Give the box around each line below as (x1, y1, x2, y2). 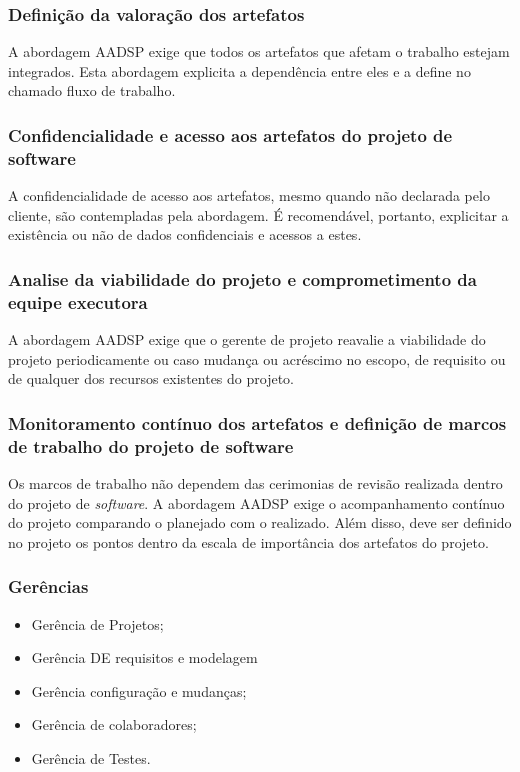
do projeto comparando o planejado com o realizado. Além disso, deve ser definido (8, 512, 512, 533)
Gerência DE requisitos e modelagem (31, 647, 258, 668)
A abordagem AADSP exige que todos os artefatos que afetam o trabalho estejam (8, 41, 510, 62)
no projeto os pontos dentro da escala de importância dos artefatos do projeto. (8, 531, 489, 552)
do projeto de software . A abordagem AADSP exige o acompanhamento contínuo (8, 492, 505, 513)
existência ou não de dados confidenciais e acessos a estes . (8, 224, 362, 245)
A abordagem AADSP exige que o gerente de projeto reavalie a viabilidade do (8, 329, 486, 350)
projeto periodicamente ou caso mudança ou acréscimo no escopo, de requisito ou (8, 348, 506, 369)
